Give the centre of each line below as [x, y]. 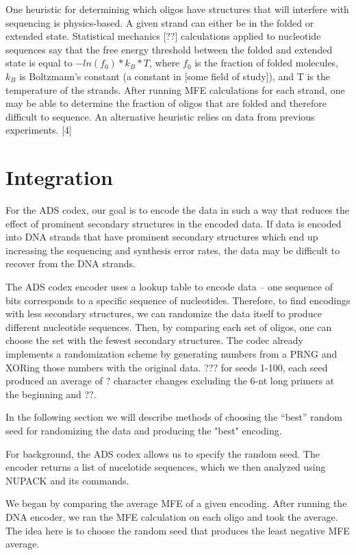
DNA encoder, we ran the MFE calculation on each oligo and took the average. [172, 516]
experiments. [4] [39, 130]
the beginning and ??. [51, 394]
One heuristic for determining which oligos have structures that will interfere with [177, 9]
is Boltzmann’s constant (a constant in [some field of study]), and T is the [175, 76]
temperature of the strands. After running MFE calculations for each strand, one [175, 89]
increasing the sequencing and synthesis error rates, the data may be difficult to [173, 250]
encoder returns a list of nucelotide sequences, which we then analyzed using [166, 467]
